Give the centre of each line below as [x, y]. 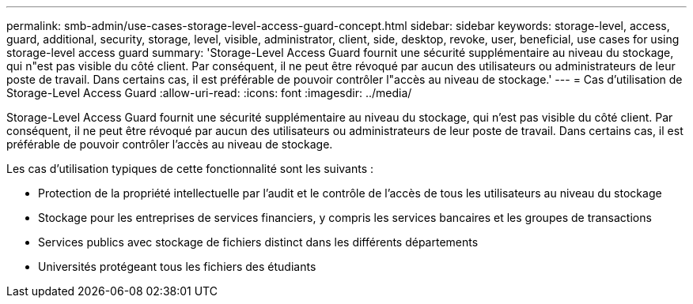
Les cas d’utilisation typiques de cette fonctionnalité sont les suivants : [190, 169]
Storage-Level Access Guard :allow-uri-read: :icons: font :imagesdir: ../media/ [209, 93]
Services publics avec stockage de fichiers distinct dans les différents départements [258, 242]
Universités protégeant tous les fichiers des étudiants [177, 266]
